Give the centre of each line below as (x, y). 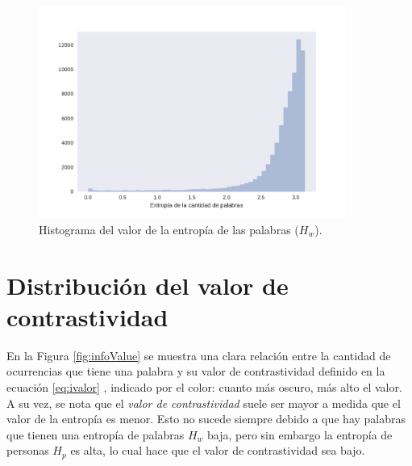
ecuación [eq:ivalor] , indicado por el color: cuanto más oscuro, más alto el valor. (204, 387)
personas (28, 450)
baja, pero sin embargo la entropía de (300, 434)
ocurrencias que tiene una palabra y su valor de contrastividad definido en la (196, 371)
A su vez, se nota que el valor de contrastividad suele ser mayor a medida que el (204, 403)
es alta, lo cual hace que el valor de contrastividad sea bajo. (218, 450)
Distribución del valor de (148, 285)
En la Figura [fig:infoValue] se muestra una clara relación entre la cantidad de (199, 355)
